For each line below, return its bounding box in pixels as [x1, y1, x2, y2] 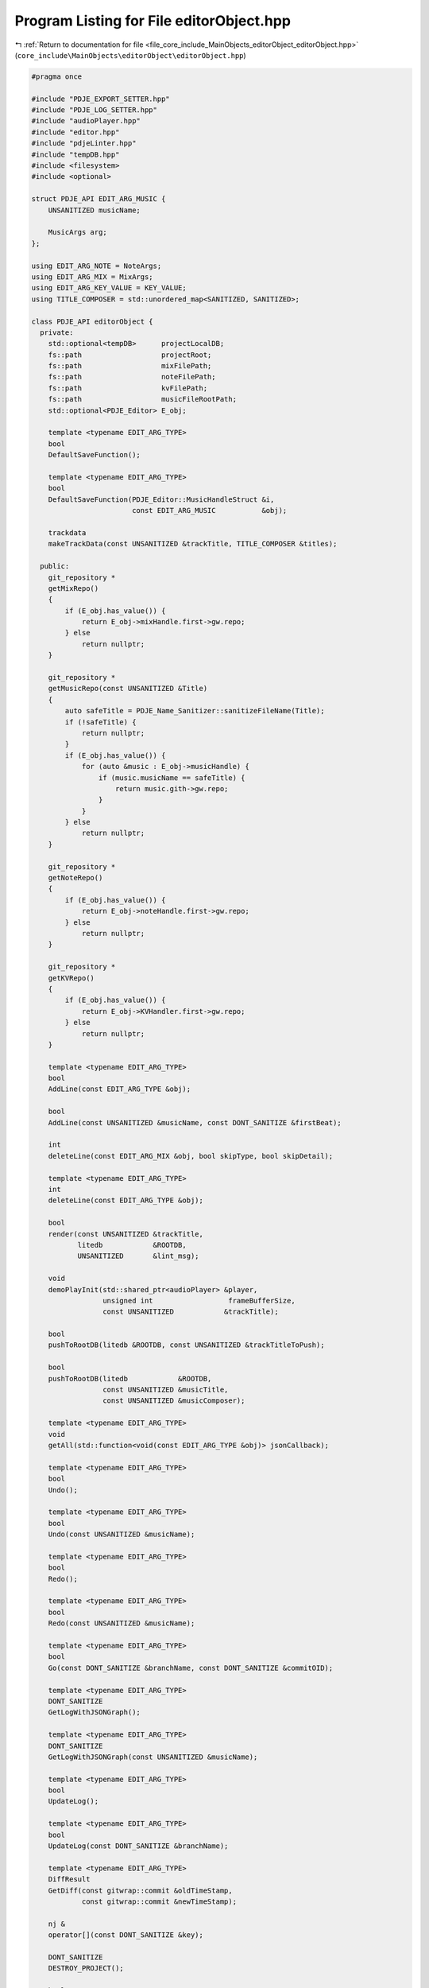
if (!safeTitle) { [64, 717, 137, 727]
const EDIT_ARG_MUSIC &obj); [131, 506, 288, 515]
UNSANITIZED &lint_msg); [77, 1252, 199, 1260]
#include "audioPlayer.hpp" [31, 116, 141, 126]
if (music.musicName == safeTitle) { [98, 773, 245, 782]
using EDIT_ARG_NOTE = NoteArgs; [31, 261, 162, 270]
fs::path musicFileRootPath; [48, 394, 238, 404]
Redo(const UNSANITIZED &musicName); [48, 1619, 195, 1628]
